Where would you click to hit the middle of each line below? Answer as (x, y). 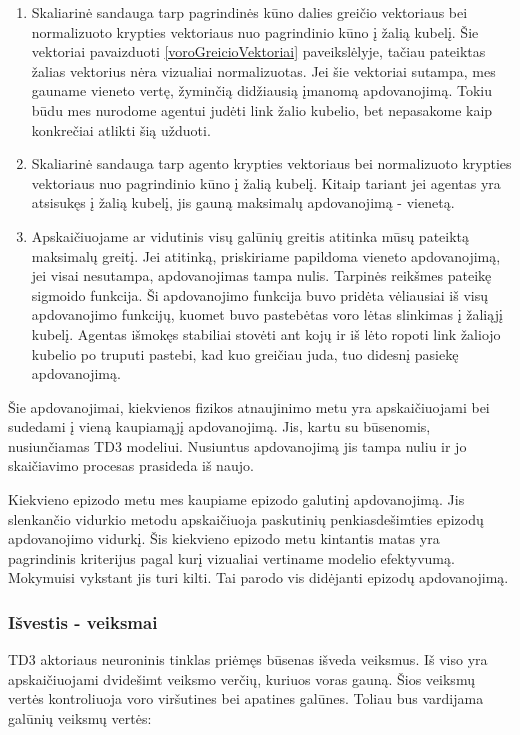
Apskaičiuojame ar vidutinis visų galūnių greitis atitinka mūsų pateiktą (250, 235)
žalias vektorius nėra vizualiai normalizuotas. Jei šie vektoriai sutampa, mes (263, 70)
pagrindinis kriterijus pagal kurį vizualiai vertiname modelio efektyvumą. (231, 557)
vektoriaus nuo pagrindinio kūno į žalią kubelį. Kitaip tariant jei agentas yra (266, 182)
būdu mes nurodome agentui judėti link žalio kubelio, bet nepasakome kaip (262, 109)
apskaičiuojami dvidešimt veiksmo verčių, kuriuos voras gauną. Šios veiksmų (241, 678)
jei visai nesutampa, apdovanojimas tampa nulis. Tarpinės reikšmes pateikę (261, 275)
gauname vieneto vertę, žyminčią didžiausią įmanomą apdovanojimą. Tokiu (261, 90)
